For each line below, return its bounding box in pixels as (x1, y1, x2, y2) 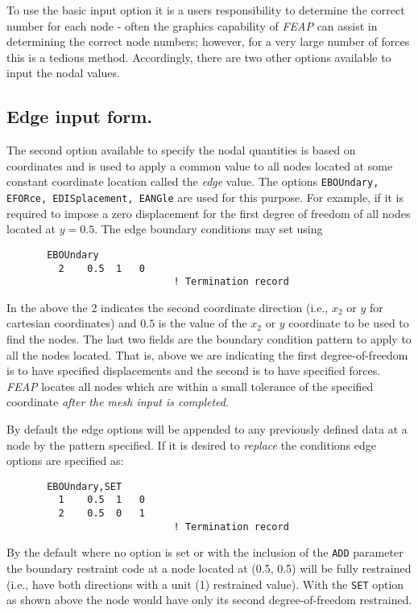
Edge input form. (6, 104, 153, 129)
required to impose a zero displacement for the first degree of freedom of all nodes (6, 204, 411, 221)
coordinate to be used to (288, 315, 409, 331)
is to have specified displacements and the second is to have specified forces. (6, 362, 381, 379)
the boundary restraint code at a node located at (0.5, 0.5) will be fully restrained (6, 560, 412, 577)
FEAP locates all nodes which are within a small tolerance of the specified (6, 377, 374, 394)
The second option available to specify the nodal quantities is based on (6, 142, 356, 158)
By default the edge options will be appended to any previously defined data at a (6, 420, 408, 437)
